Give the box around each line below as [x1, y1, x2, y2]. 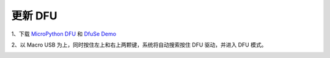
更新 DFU [11, 9, 57, 22]
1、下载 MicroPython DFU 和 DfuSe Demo [11, 30, 116, 37]
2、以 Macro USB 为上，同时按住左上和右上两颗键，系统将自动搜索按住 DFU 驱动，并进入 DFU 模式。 [11, 41, 267, 48]
